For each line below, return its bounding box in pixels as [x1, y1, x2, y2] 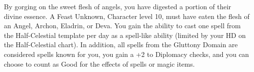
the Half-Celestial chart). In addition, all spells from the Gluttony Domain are [4, 39, 238, 50]
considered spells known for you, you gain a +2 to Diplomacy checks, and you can [4, 49, 249, 59]
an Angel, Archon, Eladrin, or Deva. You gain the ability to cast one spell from [4, 20, 241, 31]
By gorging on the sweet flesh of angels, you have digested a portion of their [4, 1, 232, 11]
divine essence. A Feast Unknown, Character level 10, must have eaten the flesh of [4, 11, 250, 21]
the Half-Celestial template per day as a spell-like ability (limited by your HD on [4, 30, 246, 40]
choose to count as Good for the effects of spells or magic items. [4, 58, 195, 69]
